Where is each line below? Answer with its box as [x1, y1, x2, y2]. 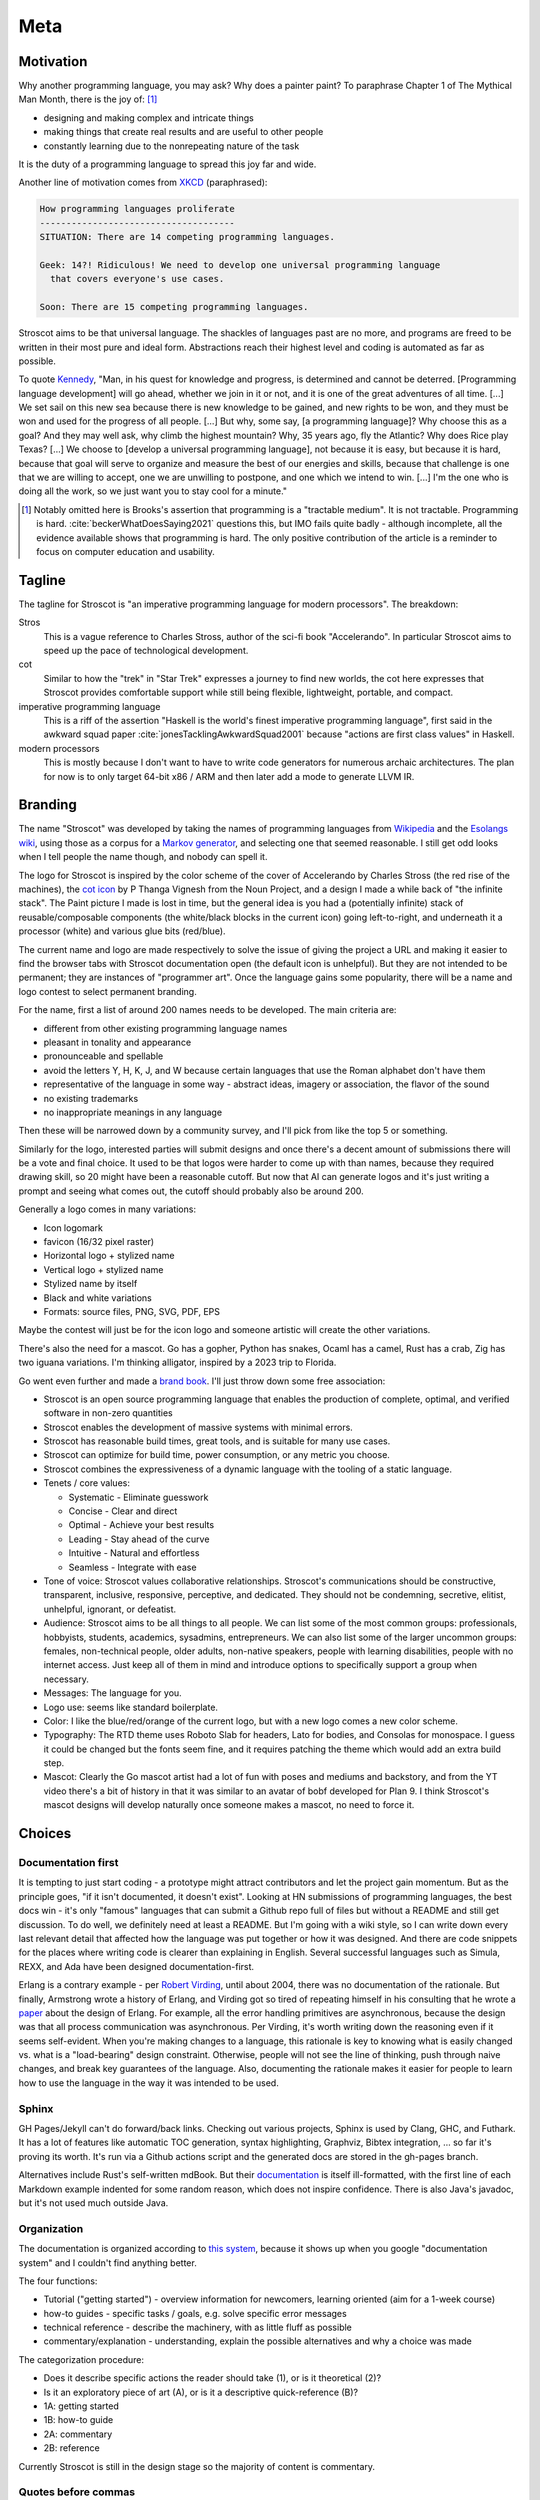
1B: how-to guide [43, 2414, 114, 2426]
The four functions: [18, 2275, 98, 2287]
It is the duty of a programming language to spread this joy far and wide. [18, 158, 317, 170]
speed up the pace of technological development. [43, 645, 249, 657]
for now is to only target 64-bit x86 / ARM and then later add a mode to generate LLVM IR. [43, 770, 415, 782]
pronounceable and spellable [43, 1050, 164, 1062]
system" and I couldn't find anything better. [18, 2256, 197, 2269]
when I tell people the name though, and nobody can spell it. [18, 851, 268, 863]
